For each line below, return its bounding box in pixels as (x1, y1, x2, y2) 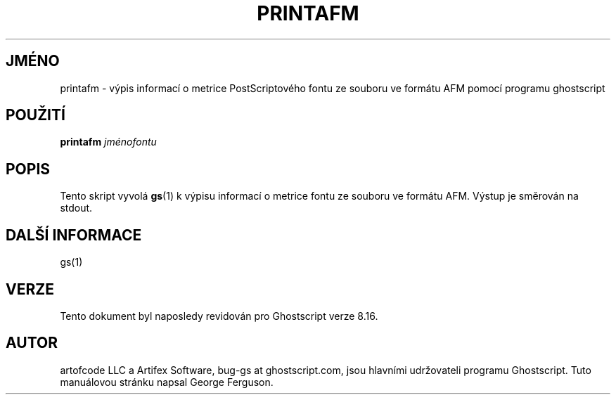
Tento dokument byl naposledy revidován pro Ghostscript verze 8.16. (60, 309, 378, 322)
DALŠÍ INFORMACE (6, 226, 142, 244)
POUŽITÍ (6, 106, 65, 124)
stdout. (60, 202, 93, 214)
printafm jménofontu (60, 136, 157, 148)
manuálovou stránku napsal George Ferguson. (60, 375, 274, 388)
